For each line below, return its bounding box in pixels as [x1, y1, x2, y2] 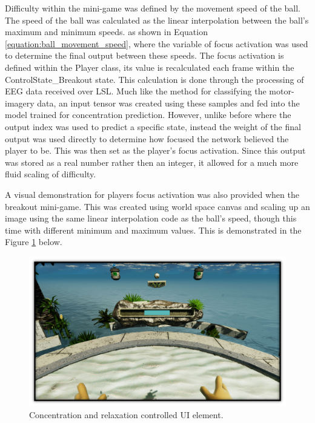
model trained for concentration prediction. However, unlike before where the [5, 108, 291, 121]
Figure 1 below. [5, 235, 62, 248]
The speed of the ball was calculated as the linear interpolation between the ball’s [5, 13, 309, 26]
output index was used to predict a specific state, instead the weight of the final [5, 120, 301, 133]
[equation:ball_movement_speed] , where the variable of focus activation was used [5, 37, 308, 50]
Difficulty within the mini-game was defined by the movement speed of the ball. [5, 2, 300, 14]
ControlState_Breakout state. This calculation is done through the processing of [5, 73, 304, 85]
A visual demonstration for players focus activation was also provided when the [5, 188, 299, 200]
